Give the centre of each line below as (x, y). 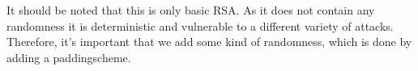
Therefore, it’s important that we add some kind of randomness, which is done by (209, 42)
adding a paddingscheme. (69, 57)
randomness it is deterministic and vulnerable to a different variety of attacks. (200, 25)
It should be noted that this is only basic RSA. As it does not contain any (191, 10)
